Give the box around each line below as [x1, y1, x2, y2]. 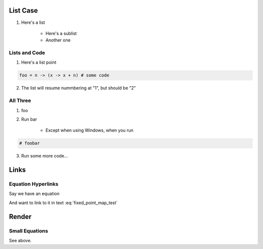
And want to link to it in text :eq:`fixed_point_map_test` [9, 200, 118, 206]
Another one [45, 37, 71, 43]
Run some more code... [21, 153, 68, 159]
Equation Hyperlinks [9, 181, 58, 188]
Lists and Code [9, 49, 45, 56]
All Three [9, 97, 31, 104]
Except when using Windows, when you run [45, 127, 134, 134]
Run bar [21, 116, 38, 122]
